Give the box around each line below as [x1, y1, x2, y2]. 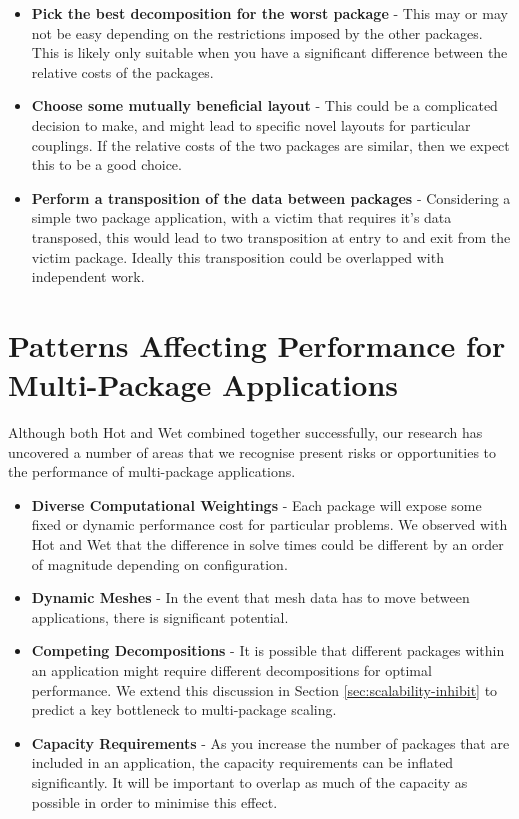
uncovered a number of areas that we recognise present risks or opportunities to [8, 441, 497, 462]
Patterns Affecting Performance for [8, 324, 506, 365]
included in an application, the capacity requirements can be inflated [31, 752, 454, 773]
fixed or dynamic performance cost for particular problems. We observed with [31, 514, 508, 535]
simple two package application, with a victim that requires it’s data [31, 207, 452, 228]
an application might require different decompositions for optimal [31, 659, 432, 680]
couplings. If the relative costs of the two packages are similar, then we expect [31, 134, 510, 155]
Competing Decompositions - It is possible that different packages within [31, 640, 505, 661]
